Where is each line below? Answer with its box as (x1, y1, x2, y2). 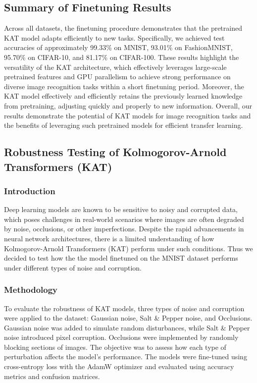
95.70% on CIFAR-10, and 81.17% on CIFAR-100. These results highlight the (4, 52, 239, 62)
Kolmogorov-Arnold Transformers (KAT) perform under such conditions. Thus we (4, 243, 253, 253)
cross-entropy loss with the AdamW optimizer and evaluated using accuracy (4, 361, 234, 372)
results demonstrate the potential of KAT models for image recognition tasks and (4, 110, 251, 120)
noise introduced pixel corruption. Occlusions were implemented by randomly (4, 332, 239, 342)
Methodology (4, 283, 58, 296)
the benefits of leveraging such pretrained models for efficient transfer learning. (4, 120, 243, 130)
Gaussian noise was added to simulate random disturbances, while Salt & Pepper (4, 322, 250, 332)
